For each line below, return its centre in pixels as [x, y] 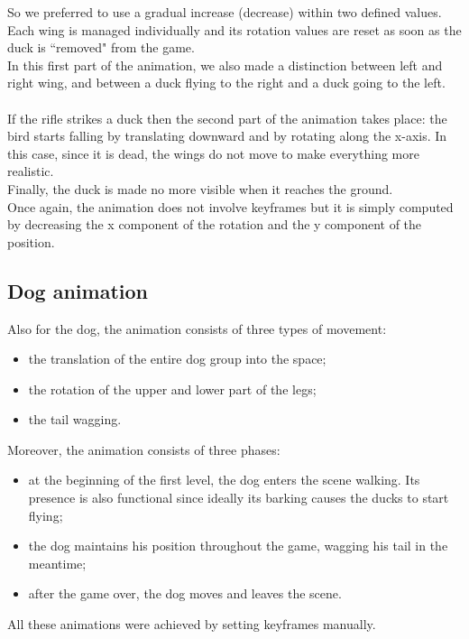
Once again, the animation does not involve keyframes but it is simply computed [230, 206]
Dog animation [78, 290]
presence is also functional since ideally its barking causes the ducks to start [239, 498]
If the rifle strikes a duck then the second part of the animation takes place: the [227, 118]
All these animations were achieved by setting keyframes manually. [192, 624]
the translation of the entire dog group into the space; [177, 359]
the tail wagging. [75, 419]
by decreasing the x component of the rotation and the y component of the [215, 224]
